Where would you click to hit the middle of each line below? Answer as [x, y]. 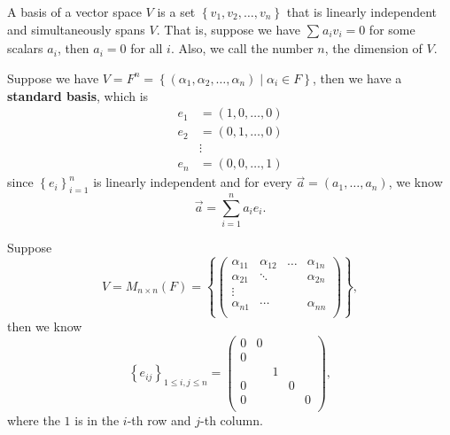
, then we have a [357, 78]
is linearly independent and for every [193, 182]
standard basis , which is [78, 95]
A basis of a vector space [74, 12]
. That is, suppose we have [229, 29]
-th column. [232, 419]
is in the [97, 419]
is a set [176, 12]
